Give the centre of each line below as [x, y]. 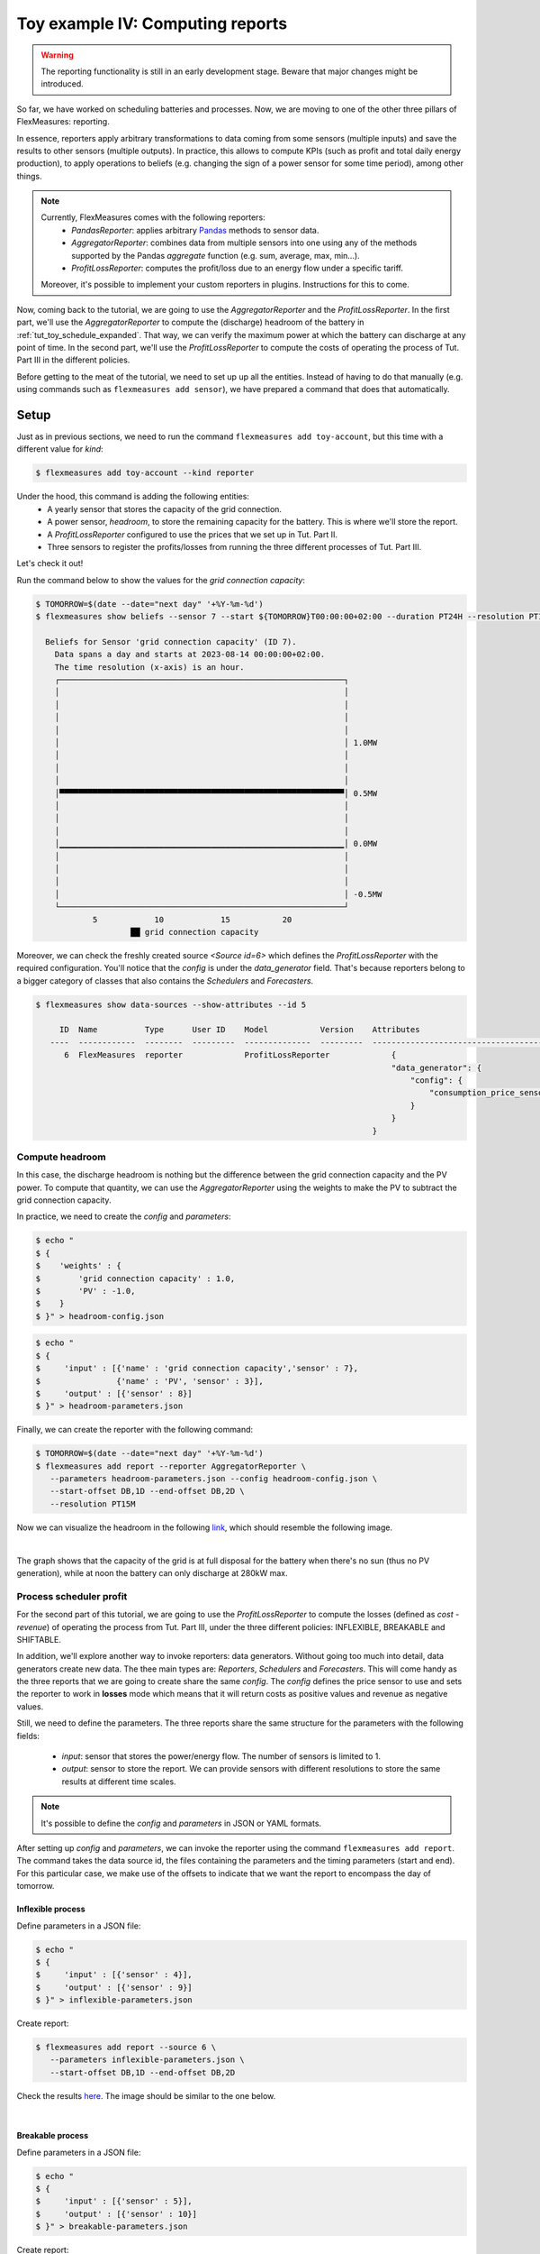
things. [29, 176]
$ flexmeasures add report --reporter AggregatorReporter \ [171, 1466]
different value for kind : [60, 449]
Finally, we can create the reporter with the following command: [135, 1430]
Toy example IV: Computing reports [152, 23]
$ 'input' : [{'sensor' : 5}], [114, 2201]
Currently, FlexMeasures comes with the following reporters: [153, 217]
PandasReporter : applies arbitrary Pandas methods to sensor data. [195, 230]
